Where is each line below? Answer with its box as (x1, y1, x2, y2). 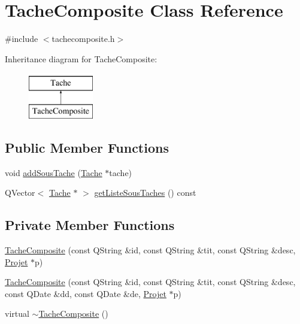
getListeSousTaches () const (94, 186, 196, 199)
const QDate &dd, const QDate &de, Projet (5, 287, 166, 299)
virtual (5, 307, 29, 320)
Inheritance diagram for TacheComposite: (5, 52, 157, 65)
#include (5, 32, 38, 45)
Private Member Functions (5, 216, 175, 234)
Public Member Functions (5, 138, 169, 156)
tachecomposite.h (51, 32, 115, 45)
